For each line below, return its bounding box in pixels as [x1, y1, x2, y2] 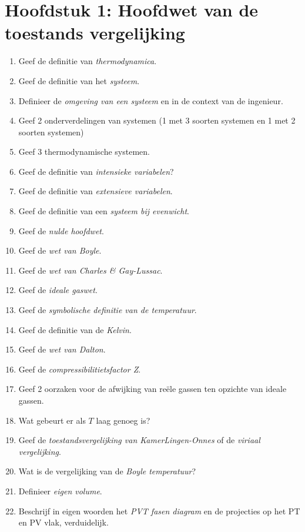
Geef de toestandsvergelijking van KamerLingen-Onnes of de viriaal [18, 434, 260, 446]
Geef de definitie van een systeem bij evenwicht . [18, 205, 189, 217]
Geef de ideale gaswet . [18, 284, 98, 296]
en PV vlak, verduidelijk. [18, 516, 109, 528]
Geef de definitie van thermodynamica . [18, 55, 157, 67]
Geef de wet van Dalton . [18, 343, 106, 355]
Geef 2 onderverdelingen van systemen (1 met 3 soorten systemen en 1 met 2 [18, 114, 296, 127]
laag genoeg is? [96, 414, 150, 426]
